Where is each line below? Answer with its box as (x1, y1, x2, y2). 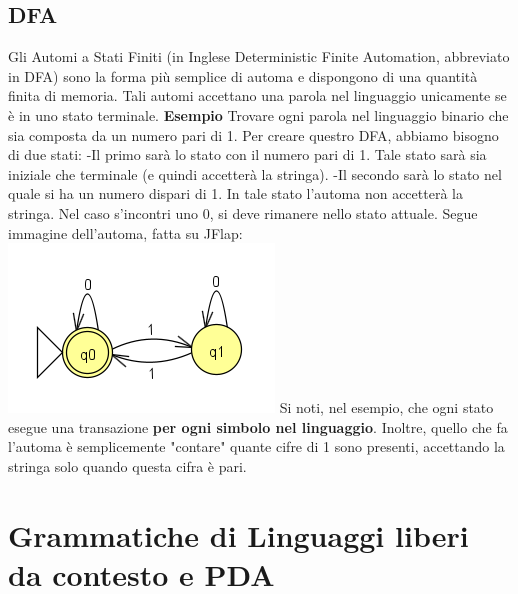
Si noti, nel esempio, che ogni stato (279, 397, 494, 418)
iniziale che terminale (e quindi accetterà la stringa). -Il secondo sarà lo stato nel (8, 163, 502, 184)
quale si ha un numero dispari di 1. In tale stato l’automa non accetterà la (8, 183, 463, 204)
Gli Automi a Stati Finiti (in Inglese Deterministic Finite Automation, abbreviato (8, 46, 510, 67)
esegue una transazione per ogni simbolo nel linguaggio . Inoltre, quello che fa (8, 416, 508, 437)
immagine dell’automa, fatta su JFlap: (8, 222, 243, 243)
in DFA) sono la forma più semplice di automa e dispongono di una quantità (8, 65, 478, 86)
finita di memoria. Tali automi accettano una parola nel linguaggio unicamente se (8, 85, 507, 106)
